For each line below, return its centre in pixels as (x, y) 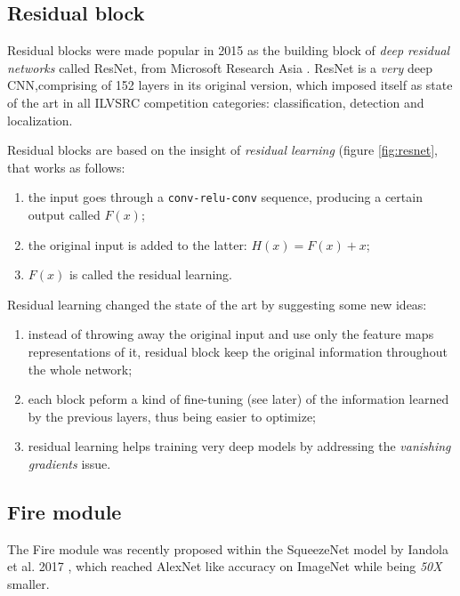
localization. (40, 120)
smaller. (28, 583)
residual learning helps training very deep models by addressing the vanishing (239, 446)
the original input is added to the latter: (137, 244)
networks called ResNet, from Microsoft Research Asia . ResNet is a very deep (220, 67)
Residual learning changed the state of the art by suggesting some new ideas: (217, 304)
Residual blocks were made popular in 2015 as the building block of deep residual (229, 50)
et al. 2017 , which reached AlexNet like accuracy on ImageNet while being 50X (225, 566)
